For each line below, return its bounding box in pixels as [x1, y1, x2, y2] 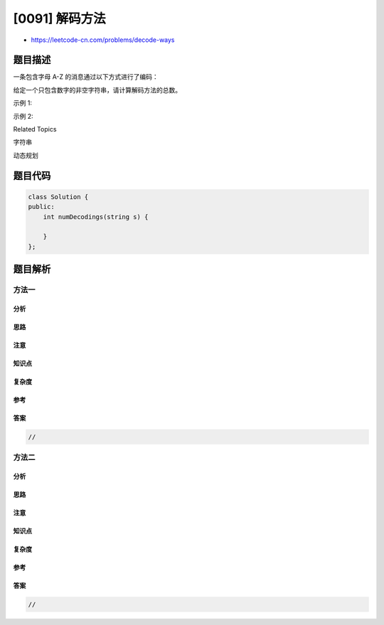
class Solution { [28, 193, 89, 201]
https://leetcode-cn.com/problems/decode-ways [31, 36, 175, 44]
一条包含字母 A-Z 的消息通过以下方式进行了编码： [13, 73, 159, 81]
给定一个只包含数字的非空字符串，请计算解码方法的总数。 [13, 85, 181, 94]
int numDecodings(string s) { [43, 213, 149, 220]
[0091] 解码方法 [13, 11, 106, 26]
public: [28, 203, 55, 211]
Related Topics [13, 125, 57, 134]
